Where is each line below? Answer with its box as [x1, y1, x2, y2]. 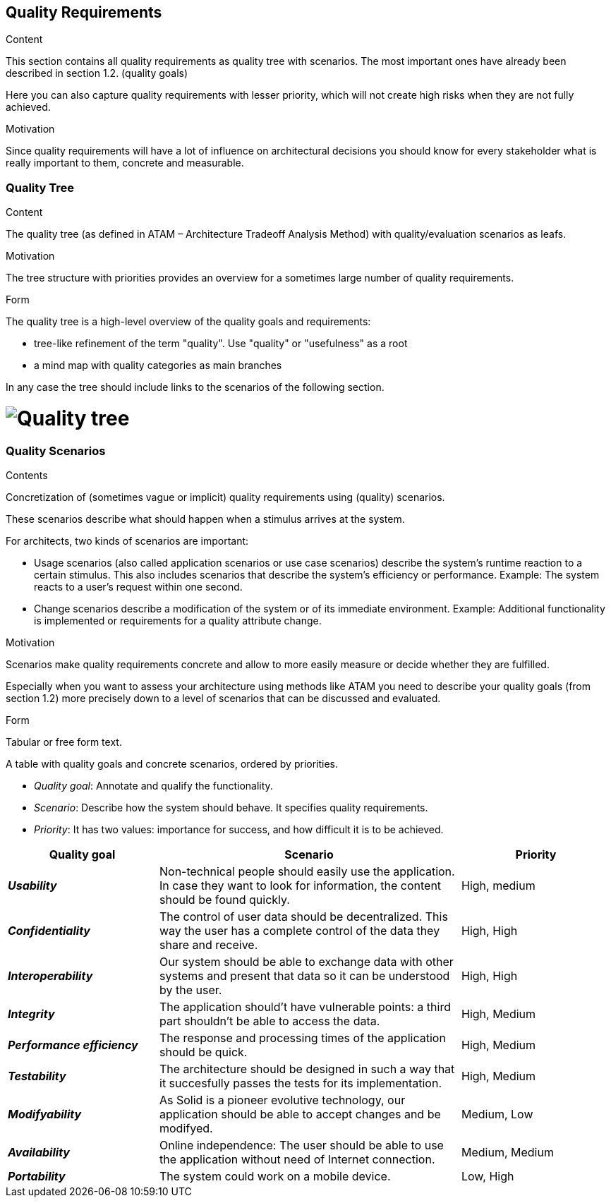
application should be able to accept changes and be [159, 1107, 441, 1122]
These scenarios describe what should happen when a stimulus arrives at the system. [6, 513, 405, 526]
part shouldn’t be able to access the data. [159, 1014, 380, 1029]
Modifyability [8, 1107, 82, 1122]
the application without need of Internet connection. [159, 1152, 435, 1167]
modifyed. [159, 1121, 213, 1136]
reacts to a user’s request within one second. [34, 581, 243, 593]
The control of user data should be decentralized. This [159, 909, 448, 924]
